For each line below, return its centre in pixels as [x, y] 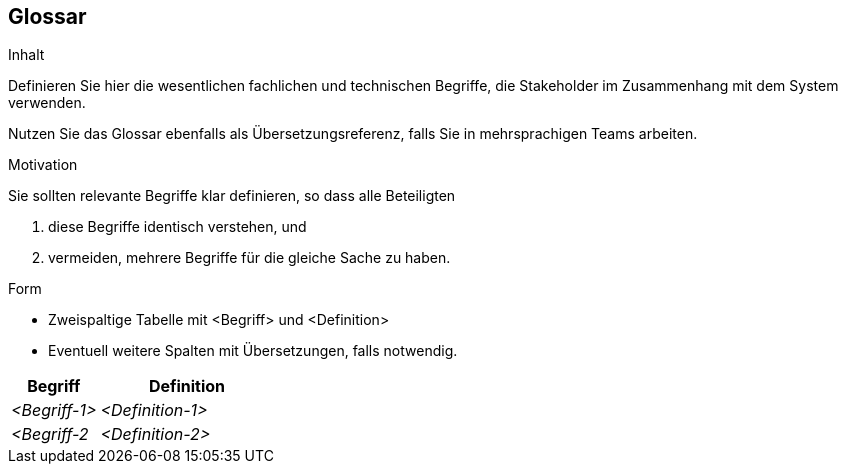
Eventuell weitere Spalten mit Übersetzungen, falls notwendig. [253, 351]
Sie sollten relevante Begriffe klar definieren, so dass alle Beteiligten [232, 196]
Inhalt [26, 55]
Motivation [43, 165]
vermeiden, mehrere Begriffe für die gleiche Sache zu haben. [249, 258]
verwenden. [47, 103]
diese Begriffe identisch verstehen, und [177, 227]
